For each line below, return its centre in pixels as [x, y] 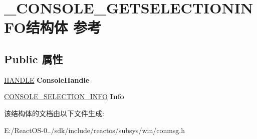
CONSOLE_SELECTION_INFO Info [64, 96]
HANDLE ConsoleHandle [47, 79]
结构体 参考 [64, 27]
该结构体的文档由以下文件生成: [54, 113]
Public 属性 [34, 59]
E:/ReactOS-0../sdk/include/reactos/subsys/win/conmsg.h [95, 130]
